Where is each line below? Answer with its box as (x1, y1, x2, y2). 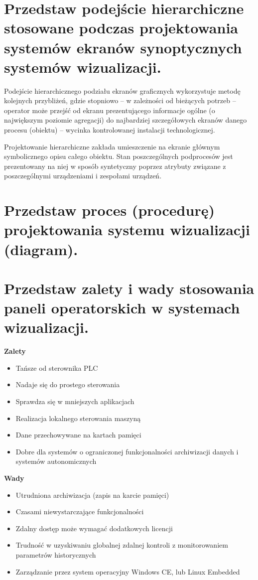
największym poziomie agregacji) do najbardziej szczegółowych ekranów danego (4, 115, 247, 125)
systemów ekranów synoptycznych (4, 37, 242, 57)
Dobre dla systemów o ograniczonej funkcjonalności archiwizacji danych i (15, 446, 239, 456)
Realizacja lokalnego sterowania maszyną (15, 413, 141, 423)
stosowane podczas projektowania (4, 17, 238, 38)
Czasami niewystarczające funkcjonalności (15, 506, 144, 517)
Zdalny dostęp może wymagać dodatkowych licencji (15, 523, 173, 533)
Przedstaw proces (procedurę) (4, 200, 215, 220)
